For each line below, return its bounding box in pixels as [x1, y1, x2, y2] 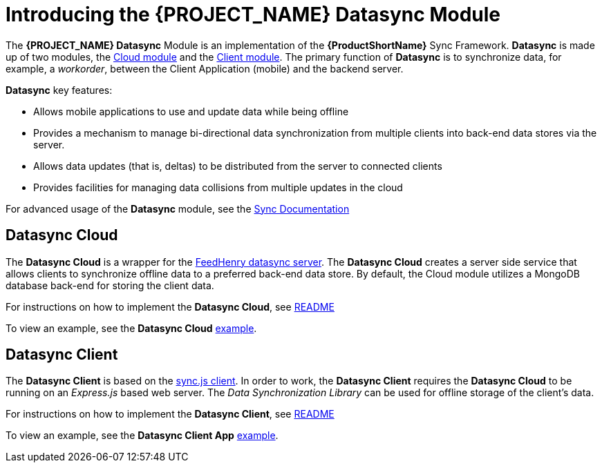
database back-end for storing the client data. [6, 279, 214, 291]
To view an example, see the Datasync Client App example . [6, 429, 279, 442]
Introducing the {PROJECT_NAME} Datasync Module [6, 3, 500, 26]
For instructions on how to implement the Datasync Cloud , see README [6, 300, 335, 313]
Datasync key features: [6, 84, 113, 96]
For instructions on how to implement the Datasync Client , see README [6, 408, 335, 420]
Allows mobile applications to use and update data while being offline [33, 105, 349, 117]
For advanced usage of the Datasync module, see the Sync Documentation [6, 202, 350, 215]
